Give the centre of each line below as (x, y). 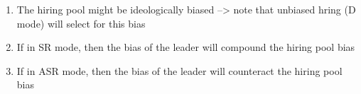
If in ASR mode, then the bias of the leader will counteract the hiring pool (179, 70)
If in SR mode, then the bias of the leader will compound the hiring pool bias (186, 47)
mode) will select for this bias (81, 23)
